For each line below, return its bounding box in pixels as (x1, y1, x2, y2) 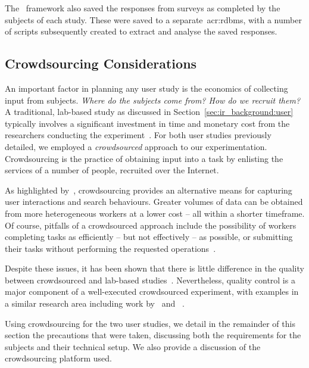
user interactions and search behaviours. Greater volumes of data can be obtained (5, 195, 303, 208)
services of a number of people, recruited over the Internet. (5, 164, 219, 176)
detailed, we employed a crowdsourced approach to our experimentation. (5, 140, 267, 152)
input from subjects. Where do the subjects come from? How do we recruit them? (5, 93, 301, 106)
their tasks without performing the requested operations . (5, 242, 216, 254)
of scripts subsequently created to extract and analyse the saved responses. (5, 25, 277, 38)
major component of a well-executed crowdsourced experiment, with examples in (5, 285, 299, 298)
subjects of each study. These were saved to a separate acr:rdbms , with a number (5, 13, 302, 26)
